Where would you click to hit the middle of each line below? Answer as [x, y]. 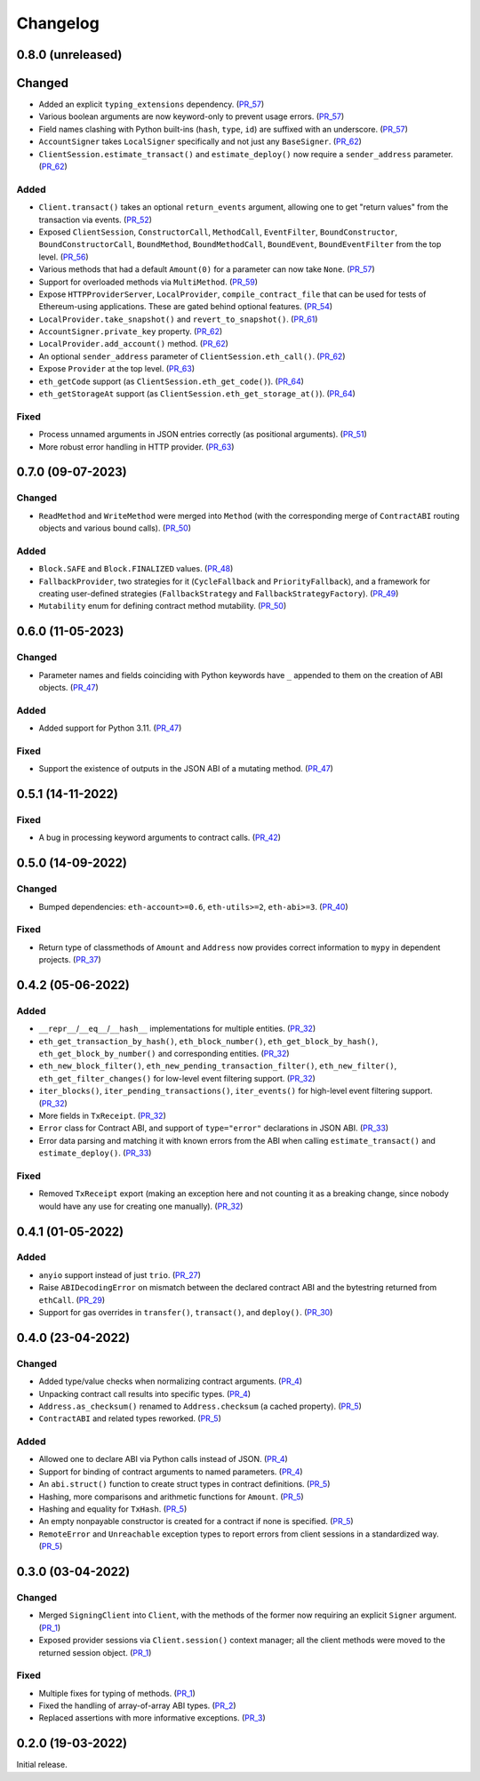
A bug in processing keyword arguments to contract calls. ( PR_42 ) [160, 838]
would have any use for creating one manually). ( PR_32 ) [141, 1206]
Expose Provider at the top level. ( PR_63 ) [117, 369]
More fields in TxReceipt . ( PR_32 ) [102, 1115]
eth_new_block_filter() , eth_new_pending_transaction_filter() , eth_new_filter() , [218, 1066]
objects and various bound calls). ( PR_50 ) [115, 528]
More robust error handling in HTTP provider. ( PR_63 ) [136, 447]
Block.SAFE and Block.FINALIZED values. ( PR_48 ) [136, 569]
